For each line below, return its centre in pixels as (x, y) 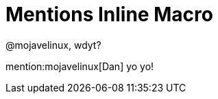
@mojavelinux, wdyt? (53, 45)
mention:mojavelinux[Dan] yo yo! (80, 66)
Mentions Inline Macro (109, 14)
